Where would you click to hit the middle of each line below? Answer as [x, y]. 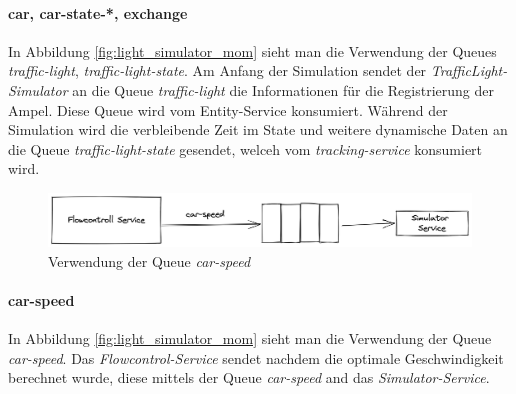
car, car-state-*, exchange [98, 12]
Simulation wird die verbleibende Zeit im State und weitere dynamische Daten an [258, 129]
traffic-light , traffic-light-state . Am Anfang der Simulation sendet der [217, 70]
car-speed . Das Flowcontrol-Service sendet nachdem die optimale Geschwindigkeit [256, 357]
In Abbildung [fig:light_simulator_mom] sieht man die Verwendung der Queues [252, 50]
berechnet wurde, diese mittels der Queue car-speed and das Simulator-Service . [249, 377]
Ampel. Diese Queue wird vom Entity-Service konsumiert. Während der [228, 109]
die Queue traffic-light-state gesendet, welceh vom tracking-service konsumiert [245, 148]
